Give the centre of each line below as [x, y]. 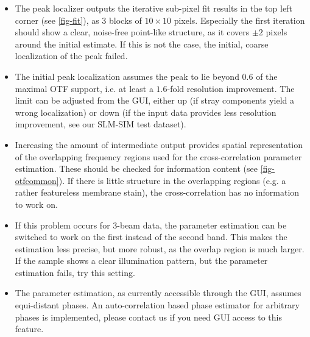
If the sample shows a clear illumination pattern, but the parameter [141, 261]
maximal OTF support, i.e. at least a [84, 88]
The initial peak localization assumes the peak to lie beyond [127, 76]
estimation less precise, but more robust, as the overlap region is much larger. [160, 248]
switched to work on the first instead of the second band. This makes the [151, 237]
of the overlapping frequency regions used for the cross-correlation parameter [158, 156]
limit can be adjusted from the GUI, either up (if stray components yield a [154, 100]
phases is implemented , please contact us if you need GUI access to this [148, 317]
